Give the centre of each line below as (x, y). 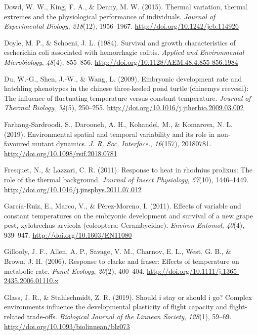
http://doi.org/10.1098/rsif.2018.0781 (61, 153)
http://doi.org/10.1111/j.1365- (193, 271)
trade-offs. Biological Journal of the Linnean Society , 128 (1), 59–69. (129, 316)
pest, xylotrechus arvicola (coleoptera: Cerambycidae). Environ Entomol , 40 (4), (124, 225)
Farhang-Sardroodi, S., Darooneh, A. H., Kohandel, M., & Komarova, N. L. (118, 124)
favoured (17, 144)
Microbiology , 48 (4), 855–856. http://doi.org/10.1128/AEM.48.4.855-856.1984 (121, 62)
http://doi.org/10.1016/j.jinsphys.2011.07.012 (73, 189)
